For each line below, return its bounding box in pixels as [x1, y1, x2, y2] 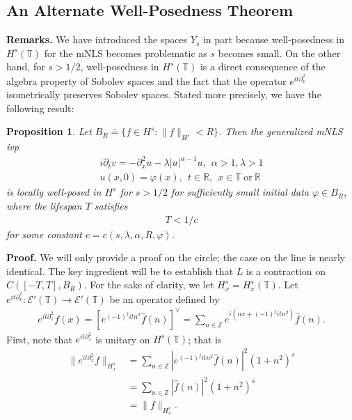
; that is [188, 332, 222, 346]
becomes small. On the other [218, 45, 341, 60]
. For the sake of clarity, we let [83, 277, 214, 292]
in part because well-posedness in [202, 32, 344, 47]
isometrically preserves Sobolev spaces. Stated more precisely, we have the [6, 87, 321, 102]
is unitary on [95, 332, 150, 346]
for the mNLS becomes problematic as [44, 45, 207, 60]
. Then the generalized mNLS [218, 124, 343, 139]
